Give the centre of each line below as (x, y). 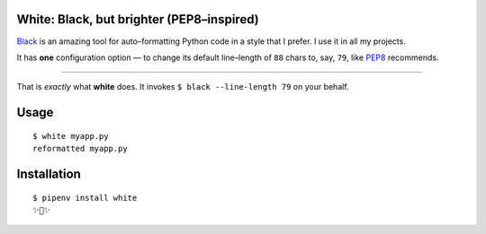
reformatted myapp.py (80, 149)
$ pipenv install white (85, 198)
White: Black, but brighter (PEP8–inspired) (138, 19)
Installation (49, 173)
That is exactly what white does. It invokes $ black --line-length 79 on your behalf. (183, 87)
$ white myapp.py (71, 136)
